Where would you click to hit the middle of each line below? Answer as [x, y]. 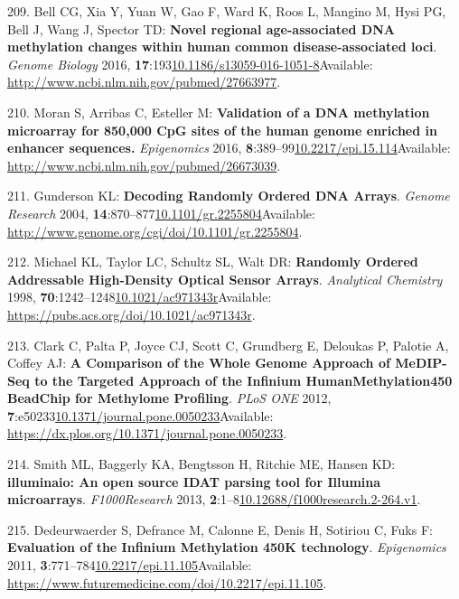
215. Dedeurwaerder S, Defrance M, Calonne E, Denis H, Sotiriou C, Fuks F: [220, 529]
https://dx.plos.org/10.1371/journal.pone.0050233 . [147, 433]
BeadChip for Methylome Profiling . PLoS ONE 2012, [169, 398]
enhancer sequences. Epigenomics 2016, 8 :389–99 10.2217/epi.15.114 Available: [229, 148]
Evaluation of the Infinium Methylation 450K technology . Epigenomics [227, 547]
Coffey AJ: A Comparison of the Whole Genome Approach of [199, 363]
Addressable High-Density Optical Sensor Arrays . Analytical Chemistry [225, 279]
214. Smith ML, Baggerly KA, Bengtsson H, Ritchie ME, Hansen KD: [201, 464]
